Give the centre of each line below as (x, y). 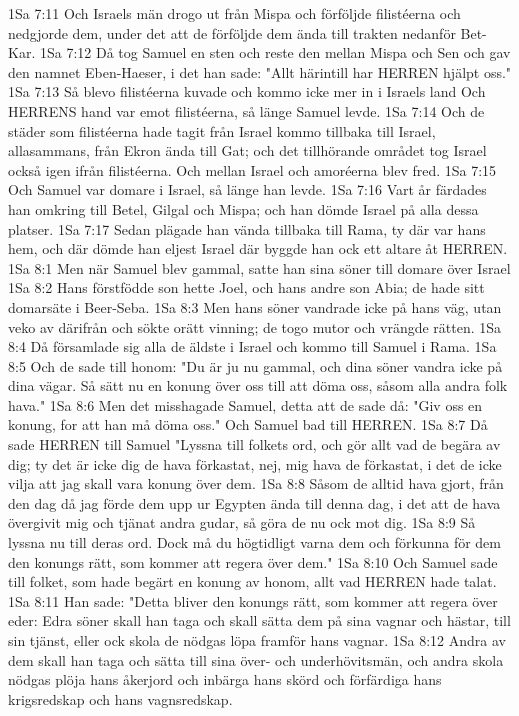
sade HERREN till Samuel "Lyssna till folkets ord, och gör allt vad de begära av (254, 444)
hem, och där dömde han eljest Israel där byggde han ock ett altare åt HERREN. (258, 248)
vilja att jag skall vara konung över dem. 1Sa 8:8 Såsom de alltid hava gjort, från (256, 483)
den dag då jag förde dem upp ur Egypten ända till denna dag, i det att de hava (254, 502)
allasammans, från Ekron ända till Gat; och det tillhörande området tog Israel (247, 150)
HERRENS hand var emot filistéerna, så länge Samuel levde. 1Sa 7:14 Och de (246, 110)
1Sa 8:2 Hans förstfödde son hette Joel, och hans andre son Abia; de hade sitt (246, 287)
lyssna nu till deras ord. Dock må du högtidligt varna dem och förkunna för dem (254, 542)
